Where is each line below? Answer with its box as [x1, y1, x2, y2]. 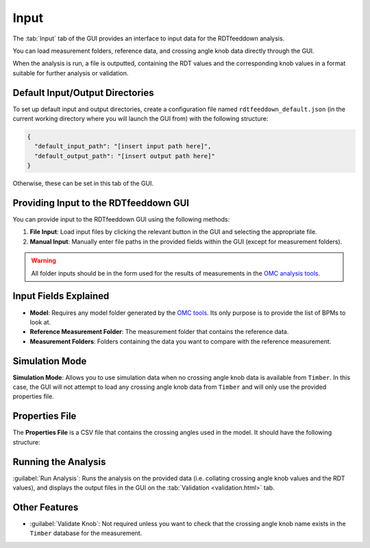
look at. [29, 318, 51, 326]
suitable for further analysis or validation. [12, 69, 129, 77]
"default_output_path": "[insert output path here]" [34, 152, 215, 160]
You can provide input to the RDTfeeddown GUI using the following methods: [12, 215, 230, 224]
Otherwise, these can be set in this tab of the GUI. [12, 179, 154, 188]
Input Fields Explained [12, 290, 110, 302]
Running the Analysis [12, 456, 106, 468]
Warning [31, 257, 56, 265]
